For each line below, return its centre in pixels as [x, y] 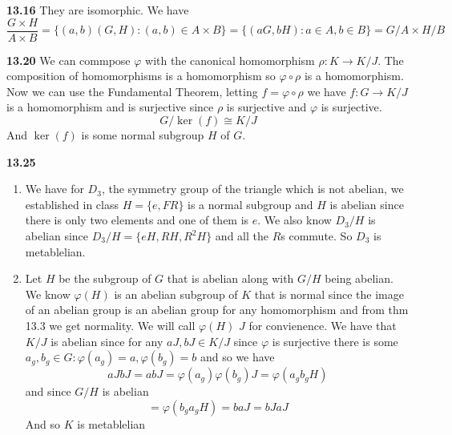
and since [48, 391]
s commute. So [317, 236]
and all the [242, 236]
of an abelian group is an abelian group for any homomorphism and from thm [217, 310]
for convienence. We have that [323, 325]
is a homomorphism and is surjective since [110, 107]
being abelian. [359, 278]
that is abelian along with [230, 278]
